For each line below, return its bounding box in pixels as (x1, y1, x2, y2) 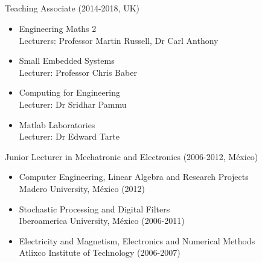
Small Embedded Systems (19, 54, 115, 67)
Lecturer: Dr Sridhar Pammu (19, 97, 127, 110)
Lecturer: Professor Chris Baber (19, 66, 137, 78)
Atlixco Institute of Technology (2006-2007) (19, 246, 181, 259)
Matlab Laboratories (19, 118, 95, 131)
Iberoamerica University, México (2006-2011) (19, 214, 185, 227)
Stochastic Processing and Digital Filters (19, 202, 170, 215)
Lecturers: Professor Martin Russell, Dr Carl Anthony (19, 34, 219, 46)
